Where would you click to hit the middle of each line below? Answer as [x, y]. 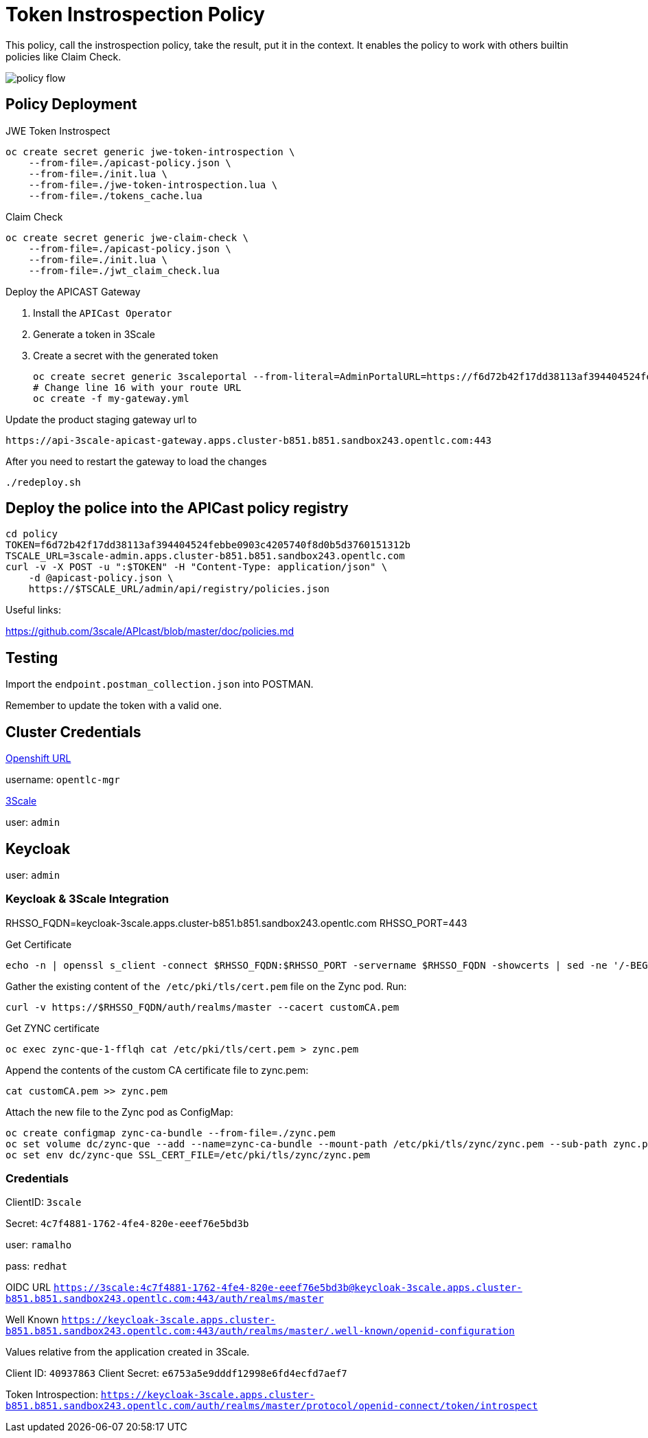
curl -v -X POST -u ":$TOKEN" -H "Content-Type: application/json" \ [197, 567]
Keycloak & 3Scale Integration [87, 899]
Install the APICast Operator [103, 313]
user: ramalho [39, 1245]
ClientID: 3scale [44, 1202]
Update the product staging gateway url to [101, 419]
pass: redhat [36, 1266]
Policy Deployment [71, 104]
